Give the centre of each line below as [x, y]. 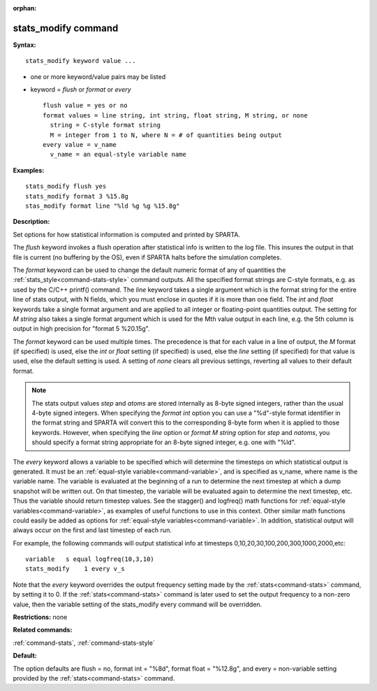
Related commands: [43, 630]
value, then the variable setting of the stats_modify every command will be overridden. [138, 604]
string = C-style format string [105, 125]
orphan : [25, 8]
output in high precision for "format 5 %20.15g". [81, 329]
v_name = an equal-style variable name [118, 155]
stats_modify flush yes [66, 186]
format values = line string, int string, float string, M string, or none [175, 115]
